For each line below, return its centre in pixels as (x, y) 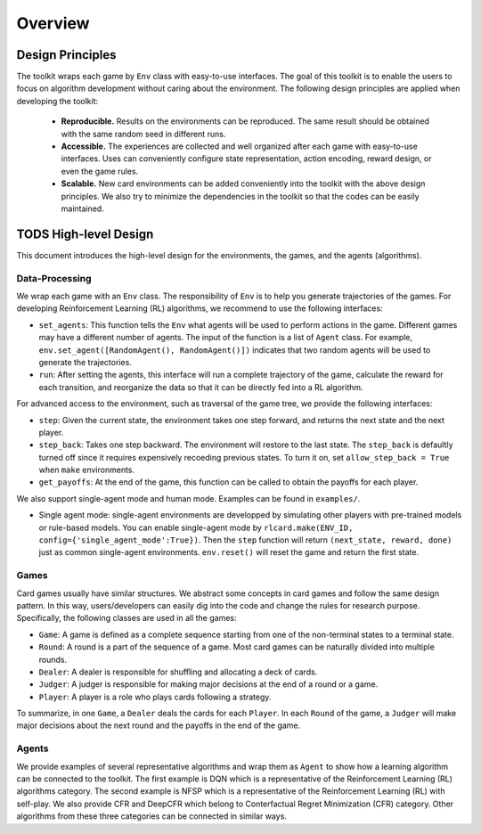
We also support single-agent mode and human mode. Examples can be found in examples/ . (188, 498)
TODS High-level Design (85, 234)
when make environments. (87, 470)
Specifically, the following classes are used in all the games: (126, 618)
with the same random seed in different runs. (143, 134)
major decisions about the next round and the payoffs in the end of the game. (159, 725)
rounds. (53, 659)
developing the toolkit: (57, 101)
